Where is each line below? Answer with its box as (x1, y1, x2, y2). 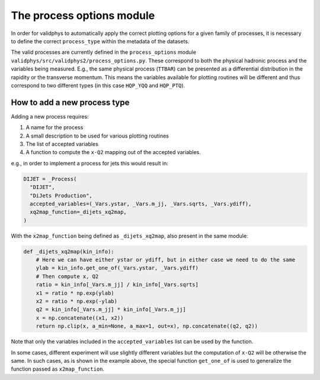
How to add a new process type (11, 97, 130, 107)
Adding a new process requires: (11, 113, 89, 120)
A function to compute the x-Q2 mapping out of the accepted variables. (25, 149, 201, 156)
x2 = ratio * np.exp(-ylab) (36, 298, 118, 305)
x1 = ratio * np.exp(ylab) (36, 289, 115, 296)
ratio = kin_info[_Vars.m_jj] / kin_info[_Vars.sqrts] (36, 282, 199, 288)
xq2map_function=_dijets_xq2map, (30, 209, 127, 216)
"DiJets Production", (30, 192, 93, 199)
